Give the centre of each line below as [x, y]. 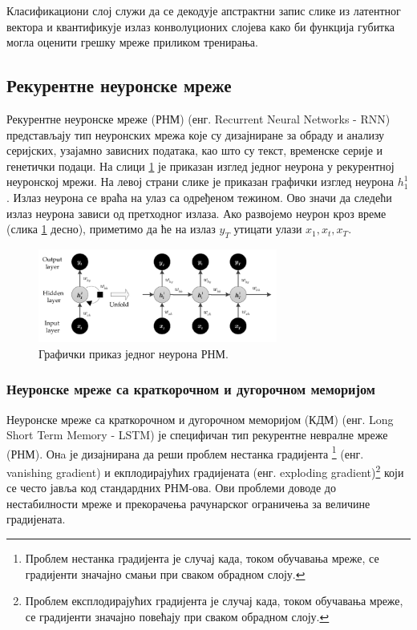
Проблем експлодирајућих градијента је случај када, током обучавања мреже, [214, 601]
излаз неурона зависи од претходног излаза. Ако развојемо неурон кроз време [196, 213]
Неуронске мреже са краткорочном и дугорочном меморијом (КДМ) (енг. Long [200, 419]
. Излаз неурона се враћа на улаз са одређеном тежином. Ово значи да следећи [199, 197]
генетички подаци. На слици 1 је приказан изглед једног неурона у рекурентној [200, 166]
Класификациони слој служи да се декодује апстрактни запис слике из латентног [204, 10]
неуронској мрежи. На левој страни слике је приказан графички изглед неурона [200, 182]
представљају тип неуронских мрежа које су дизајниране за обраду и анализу [196, 134]
